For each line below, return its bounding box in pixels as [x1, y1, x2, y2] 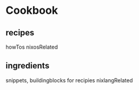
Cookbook [5, 4, 58, 17]
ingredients [5, 61, 50, 71]
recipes [5, 28, 35, 38]
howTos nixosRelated [5, 43, 58, 50]
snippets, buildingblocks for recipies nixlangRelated [5, 76, 133, 84]
